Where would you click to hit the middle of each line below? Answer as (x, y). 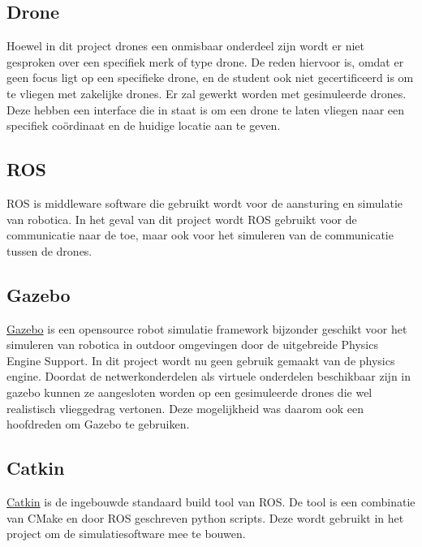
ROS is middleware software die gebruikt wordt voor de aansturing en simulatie (205, 202)
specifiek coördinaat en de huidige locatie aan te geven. (144, 125)
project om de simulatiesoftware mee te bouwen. (126, 534)
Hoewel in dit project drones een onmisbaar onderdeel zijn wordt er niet (185, 46)
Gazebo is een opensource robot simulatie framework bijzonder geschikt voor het (207, 328)
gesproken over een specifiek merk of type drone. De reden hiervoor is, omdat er (205, 61)
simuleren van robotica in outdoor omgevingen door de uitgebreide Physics (192, 345)
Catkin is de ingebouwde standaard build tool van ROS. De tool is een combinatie (211, 501)
